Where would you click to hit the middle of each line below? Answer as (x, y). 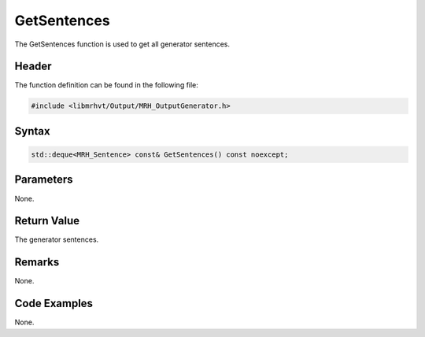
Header (33, 67)
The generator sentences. (57, 239)
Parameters (44, 180)
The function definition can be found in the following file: (106, 85)
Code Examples (54, 304)
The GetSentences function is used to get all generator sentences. (122, 44)
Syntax (32, 131)
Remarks (37, 263)
